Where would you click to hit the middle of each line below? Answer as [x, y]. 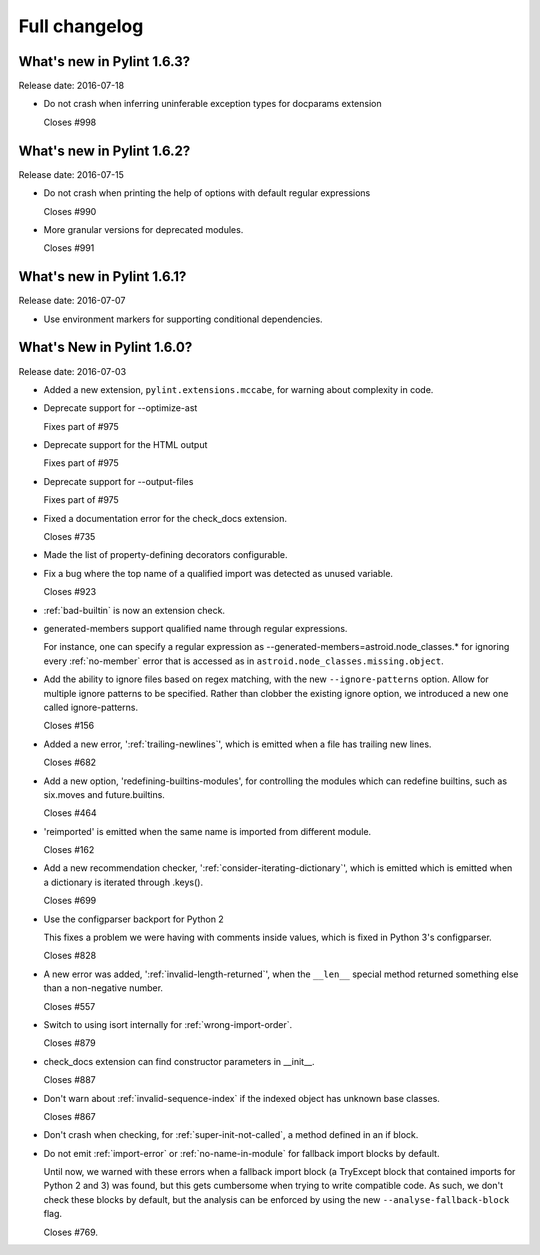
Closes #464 [70, 813]
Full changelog [81, 26]
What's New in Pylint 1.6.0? [105, 347]
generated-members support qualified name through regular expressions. [195, 628]
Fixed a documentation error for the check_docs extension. [165, 518]
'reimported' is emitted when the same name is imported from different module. [207, 831]
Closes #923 [70, 592]
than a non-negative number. [103, 988]
